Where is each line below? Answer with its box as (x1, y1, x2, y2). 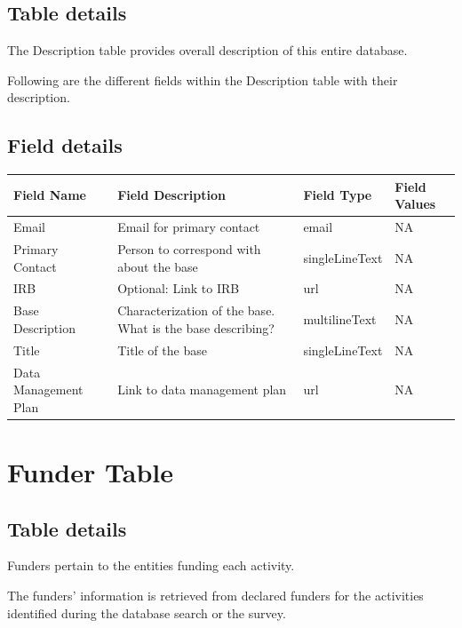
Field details (7, 131, 123, 159)
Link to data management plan (117, 380, 287, 399)
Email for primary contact (117, 218, 260, 236)
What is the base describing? (117, 318, 275, 337)
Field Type (303, 186, 372, 204)
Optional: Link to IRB (117, 279, 240, 298)
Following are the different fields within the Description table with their (7, 70, 398, 89)
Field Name (13, 186, 86, 204)
